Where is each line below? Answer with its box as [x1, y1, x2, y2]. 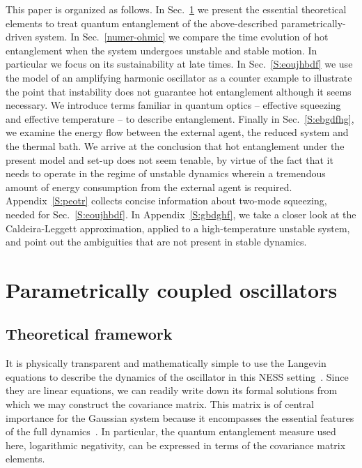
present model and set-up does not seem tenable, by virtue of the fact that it [6, 152, 333, 167]
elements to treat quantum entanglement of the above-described [6, 15, 278, 30]
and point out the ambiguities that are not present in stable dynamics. [6, 234, 307, 249]
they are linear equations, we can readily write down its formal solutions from [6, 383, 338, 398]
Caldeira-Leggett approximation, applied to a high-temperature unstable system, [6, 220, 350, 235]
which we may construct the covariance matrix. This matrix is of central [6, 397, 314, 412]
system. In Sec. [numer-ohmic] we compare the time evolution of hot [35, 29, 329, 44]
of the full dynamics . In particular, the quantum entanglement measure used [6, 424, 336, 439]
